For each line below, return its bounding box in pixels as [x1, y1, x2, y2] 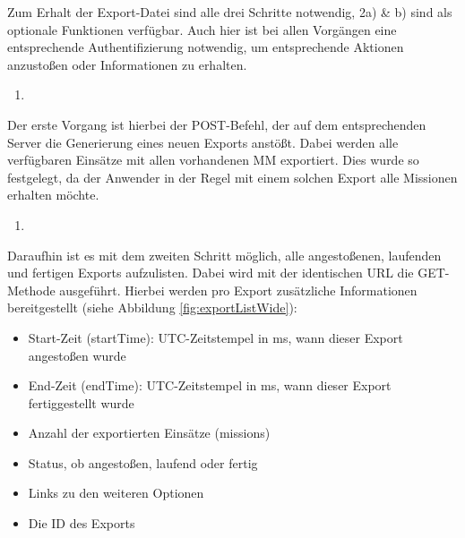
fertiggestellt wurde [28, 393, 134, 412]
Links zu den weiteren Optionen [28, 483, 204, 502]
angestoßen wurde [28, 346, 126, 364]
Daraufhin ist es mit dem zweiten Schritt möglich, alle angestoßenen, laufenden [7, 245, 442, 264]
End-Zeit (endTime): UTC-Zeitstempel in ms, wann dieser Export [28, 376, 392, 395]
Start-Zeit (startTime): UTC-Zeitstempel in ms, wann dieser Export [28, 328, 403, 346]
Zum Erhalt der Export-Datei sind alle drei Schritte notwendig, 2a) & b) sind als [7, 3, 452, 21]
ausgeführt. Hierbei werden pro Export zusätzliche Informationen [59, 280, 418, 299]
